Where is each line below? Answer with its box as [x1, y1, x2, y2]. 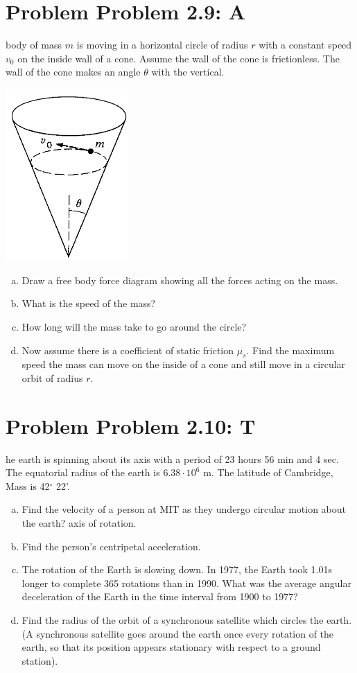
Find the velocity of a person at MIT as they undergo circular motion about [21, 502, 346, 516]
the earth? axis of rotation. [21, 516, 137, 530]
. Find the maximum [246, 342, 335, 357]
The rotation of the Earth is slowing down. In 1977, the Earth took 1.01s [21, 562, 332, 577]
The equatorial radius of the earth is [6, 465, 160, 480]
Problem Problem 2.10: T [6, 411, 256, 439]
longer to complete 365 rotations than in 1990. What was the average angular [21, 575, 351, 590]
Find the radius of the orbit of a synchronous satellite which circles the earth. [21, 612, 352, 627]
